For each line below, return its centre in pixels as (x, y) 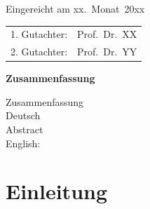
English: (23, 143)
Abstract (25, 129)
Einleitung (57, 191)
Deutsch (23, 115)
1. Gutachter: (39, 34)
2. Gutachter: (39, 52)
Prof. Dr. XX (107, 34)
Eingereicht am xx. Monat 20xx (75, 8)
